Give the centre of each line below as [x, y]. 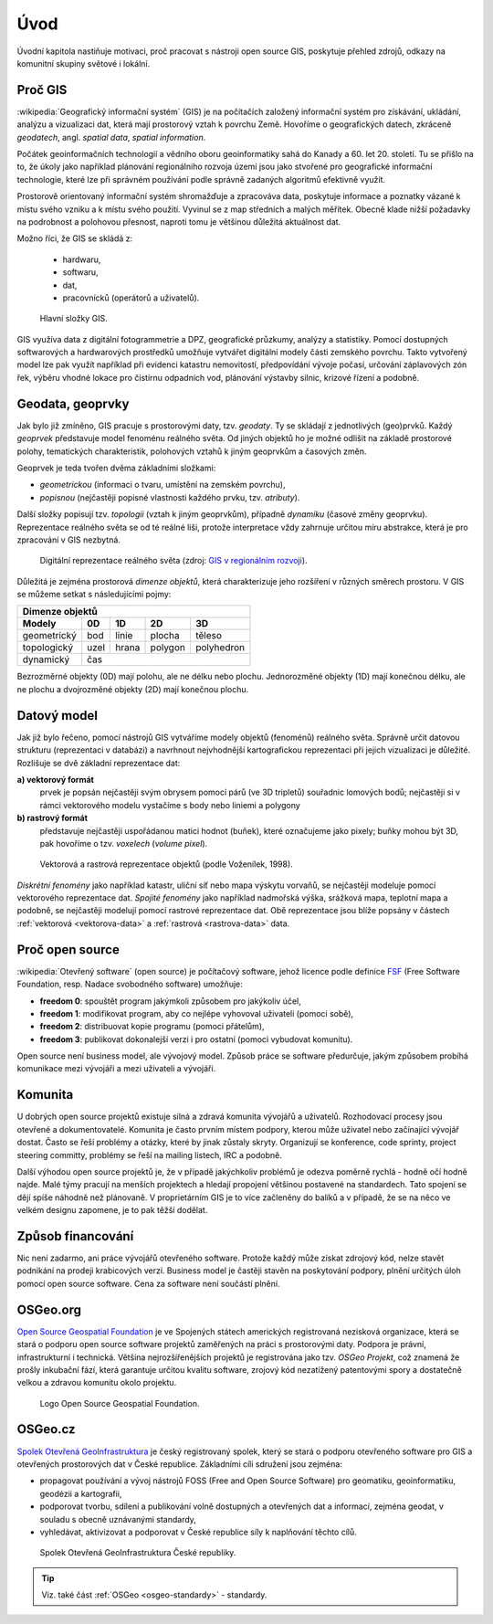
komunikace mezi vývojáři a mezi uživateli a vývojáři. [116, 1069]
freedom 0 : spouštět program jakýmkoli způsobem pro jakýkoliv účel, [170, 1001]
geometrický [50, 636]
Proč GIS [42, 90]
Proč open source [68, 949]
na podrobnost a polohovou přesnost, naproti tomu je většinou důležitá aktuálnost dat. [179, 221]
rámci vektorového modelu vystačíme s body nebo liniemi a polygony [170, 805]
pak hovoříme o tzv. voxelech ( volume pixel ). [124, 843]
